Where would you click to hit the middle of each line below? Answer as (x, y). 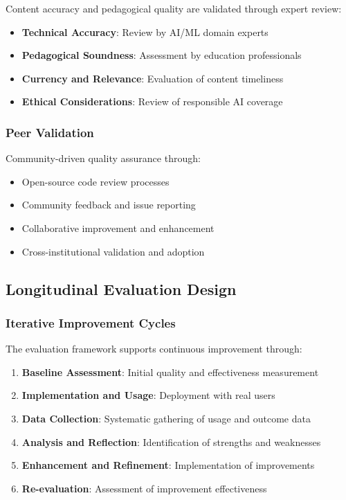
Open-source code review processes (95, 181)
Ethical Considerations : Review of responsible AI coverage (152, 101)
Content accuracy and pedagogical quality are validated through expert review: (174, 8)
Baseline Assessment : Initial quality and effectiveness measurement (170, 372)
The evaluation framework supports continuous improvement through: (154, 349)
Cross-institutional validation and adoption (113, 251)
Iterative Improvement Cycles (91, 322)
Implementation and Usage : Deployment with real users (148, 395)
